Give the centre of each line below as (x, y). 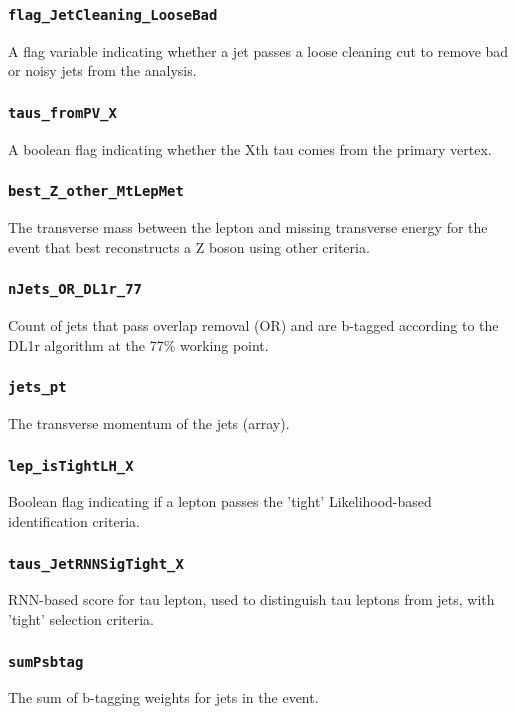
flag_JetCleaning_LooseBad (113, 14)
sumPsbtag (46, 661)
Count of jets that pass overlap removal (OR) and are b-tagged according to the (253, 325)
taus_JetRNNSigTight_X (96, 563)
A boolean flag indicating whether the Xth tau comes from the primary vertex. (250, 148)
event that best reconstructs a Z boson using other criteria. (189, 246)
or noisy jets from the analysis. (102, 70)
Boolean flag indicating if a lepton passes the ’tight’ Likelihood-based (220, 501)
